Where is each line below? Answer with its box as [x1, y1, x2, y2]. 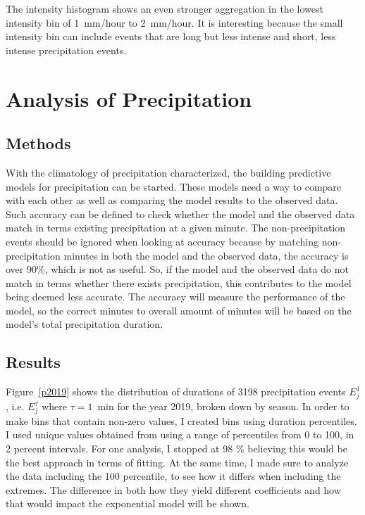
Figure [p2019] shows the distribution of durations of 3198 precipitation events [6, 384, 346, 399]
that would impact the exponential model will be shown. [6, 496, 249, 511]
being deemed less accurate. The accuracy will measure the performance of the [6, 289, 345, 304]
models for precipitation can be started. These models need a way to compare [6, 179, 342, 193]
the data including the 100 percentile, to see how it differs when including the [6, 469, 341, 483]
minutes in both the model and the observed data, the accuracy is [63, 248, 349, 262]
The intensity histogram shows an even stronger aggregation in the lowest [6, 1, 323, 15]
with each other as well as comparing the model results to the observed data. [6, 193, 338, 208]
